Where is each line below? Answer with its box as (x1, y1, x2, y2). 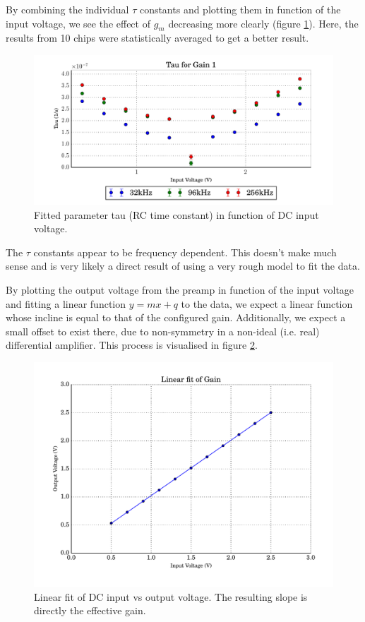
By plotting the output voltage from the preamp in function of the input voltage (6, 282, 354, 297)
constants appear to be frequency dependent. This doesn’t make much (33, 244, 337, 259)
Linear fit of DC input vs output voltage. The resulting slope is (34, 589, 308, 604)
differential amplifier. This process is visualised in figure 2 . (6, 337, 258, 352)
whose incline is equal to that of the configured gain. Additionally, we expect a (6, 310, 346, 325)
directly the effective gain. (34, 603, 146, 618)
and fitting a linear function (6, 296, 126, 311)
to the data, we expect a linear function (181, 296, 353, 311)
